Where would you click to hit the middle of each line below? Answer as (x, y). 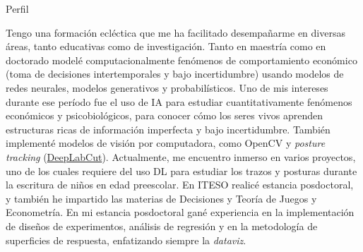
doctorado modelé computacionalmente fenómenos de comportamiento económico (181, 60)
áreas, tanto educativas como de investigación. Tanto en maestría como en (166, 46)
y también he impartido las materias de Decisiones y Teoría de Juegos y (161, 198)
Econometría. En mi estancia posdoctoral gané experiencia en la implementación (180, 212)
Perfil (17, 8)
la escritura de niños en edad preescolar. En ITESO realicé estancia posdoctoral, (180, 185)
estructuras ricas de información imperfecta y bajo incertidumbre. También (168, 129)
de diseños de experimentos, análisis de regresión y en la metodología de (162, 226)
